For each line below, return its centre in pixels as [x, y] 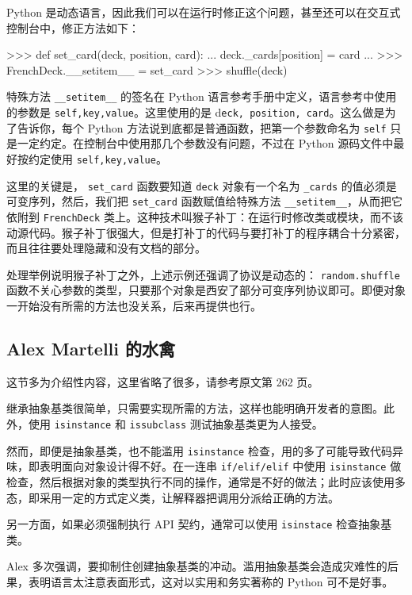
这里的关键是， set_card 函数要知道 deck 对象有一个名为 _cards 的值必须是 [202, 185]
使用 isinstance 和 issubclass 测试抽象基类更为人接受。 [175, 423]
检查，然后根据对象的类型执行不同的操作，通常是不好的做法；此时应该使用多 [206, 481]
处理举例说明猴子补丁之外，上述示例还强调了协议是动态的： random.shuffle [203, 274]
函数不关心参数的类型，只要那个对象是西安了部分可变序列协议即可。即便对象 [206, 290]
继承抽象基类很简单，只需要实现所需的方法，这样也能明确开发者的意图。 [195, 408]
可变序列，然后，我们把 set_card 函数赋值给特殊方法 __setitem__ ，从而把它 [205, 201]
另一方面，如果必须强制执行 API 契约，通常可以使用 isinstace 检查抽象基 [199, 524]
